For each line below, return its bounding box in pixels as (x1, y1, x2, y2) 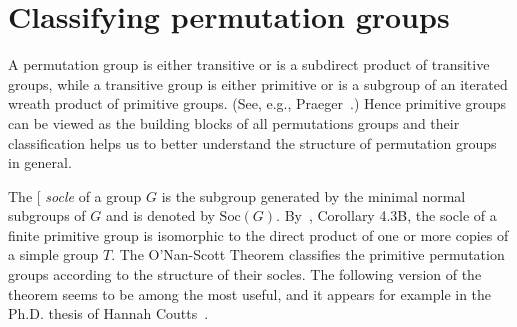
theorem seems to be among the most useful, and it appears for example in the (8, 283, 492, 304)
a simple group (8, 244, 99, 265)
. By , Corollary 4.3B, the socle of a (276, 205, 497, 226)
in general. (8, 152, 72, 173)
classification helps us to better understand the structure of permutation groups (8, 132, 497, 153)
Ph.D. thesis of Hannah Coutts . (8, 303, 209, 324)
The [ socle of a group (8, 185, 142, 206)
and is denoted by (105, 205, 215, 226)
